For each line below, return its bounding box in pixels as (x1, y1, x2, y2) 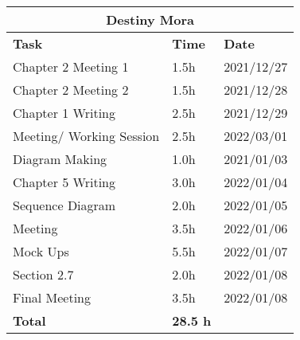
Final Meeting (13, 288, 92, 307)
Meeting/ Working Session (13, 127, 160, 145)
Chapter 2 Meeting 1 (13, 57, 129, 76)
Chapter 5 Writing (13, 173, 116, 191)
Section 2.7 (13, 265, 74, 283)
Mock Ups (13, 242, 69, 260)
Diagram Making (13, 150, 107, 168)
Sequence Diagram (13, 196, 116, 214)
